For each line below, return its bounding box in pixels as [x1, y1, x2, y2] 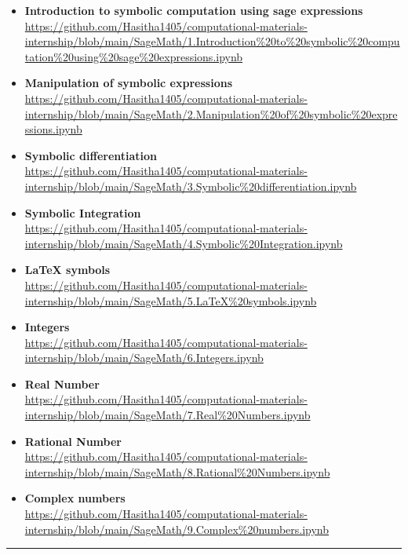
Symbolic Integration [24, 204, 141, 221]
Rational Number [24, 433, 122, 449]
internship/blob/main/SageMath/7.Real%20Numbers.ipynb [24, 407, 311, 423]
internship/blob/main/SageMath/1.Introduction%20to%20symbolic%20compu [24, 33, 400, 49]
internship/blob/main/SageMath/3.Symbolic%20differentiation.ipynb [24, 177, 357, 194]
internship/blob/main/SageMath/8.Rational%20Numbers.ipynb [24, 463, 330, 480]
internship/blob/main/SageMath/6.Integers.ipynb [24, 349, 264, 366]
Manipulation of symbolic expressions [24, 75, 232, 91]
